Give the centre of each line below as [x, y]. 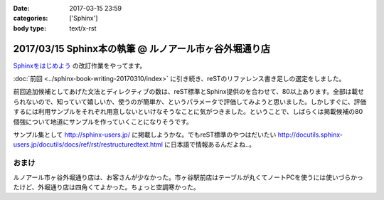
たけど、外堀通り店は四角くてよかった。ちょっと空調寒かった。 [106, 187]
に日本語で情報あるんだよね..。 [210, 144]
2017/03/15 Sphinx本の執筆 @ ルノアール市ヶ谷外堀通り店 [142, 49]
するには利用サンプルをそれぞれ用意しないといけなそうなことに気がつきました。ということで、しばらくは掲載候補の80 [188, 112]
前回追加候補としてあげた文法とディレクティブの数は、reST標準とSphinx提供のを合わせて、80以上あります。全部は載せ [189, 92]
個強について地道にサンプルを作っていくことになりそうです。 [103, 122]
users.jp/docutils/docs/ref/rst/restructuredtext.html [88, 144]
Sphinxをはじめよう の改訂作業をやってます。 [80, 65]
